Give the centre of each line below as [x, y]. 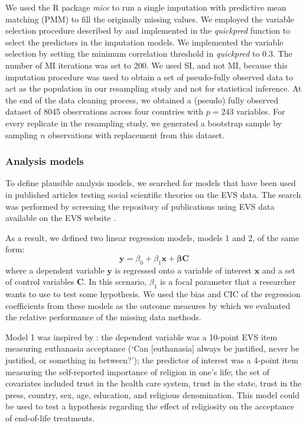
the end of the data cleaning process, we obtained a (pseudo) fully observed [142, 100]
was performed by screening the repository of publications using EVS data [140, 206]
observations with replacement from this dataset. [136, 134]
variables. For [261, 111]
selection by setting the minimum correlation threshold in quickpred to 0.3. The [149, 53]
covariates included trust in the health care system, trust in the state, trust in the [154, 383]
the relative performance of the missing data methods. [103, 317]
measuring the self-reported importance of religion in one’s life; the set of [137, 371]
